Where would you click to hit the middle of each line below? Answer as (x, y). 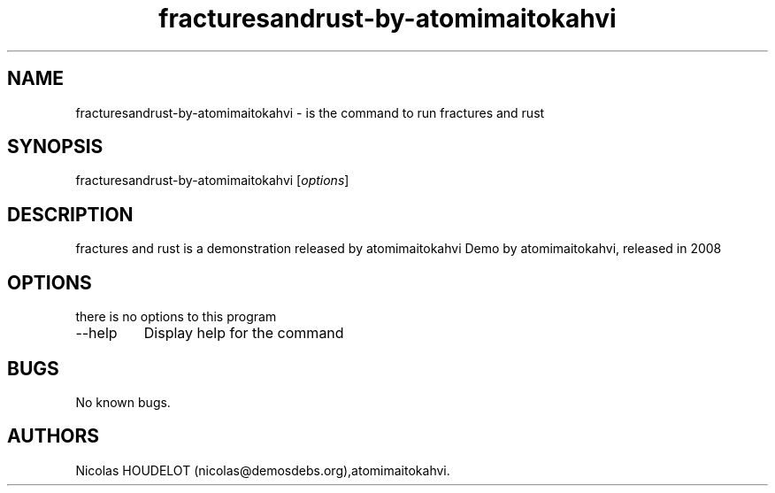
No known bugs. (123, 402)
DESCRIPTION (70, 214)
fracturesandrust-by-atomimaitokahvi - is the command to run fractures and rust (310, 112)
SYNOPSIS (55, 147)
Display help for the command (244, 333)
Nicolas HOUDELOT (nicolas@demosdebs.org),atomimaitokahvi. (263, 470)
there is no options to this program (176, 317)
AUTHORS (54, 436)
